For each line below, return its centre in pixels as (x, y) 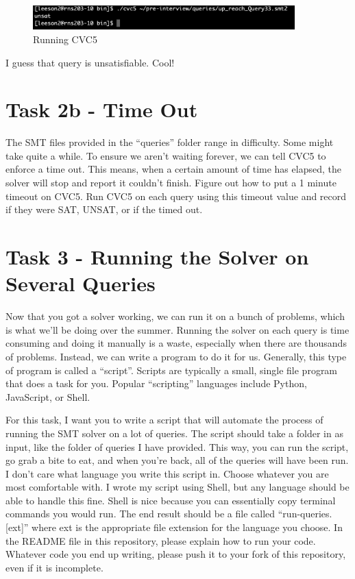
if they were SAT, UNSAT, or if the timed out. (104, 209)
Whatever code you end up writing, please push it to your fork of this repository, (176, 554)
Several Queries (81, 283)
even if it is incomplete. (54, 567)
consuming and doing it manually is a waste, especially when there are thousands (176, 343)
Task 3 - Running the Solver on (157, 257)
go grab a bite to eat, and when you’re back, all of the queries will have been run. (177, 460)
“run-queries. (305, 514)
